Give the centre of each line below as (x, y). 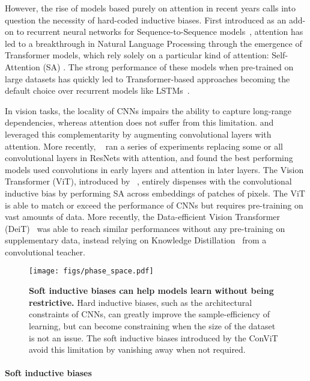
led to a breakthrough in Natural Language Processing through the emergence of (153, 43)
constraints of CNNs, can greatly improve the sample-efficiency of (149, 314)
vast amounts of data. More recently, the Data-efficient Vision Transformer (143, 217)
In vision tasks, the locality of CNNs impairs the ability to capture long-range (148, 110)
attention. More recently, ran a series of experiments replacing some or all (144, 146)
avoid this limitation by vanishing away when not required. (137, 349)
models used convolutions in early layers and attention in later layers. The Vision (154, 169)
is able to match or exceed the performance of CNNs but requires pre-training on (154, 205)
